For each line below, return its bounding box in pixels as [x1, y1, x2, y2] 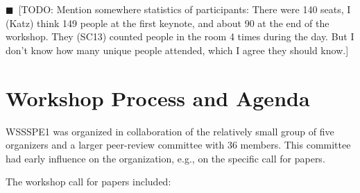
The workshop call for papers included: [6, 174, 171, 189]
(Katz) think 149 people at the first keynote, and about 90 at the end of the [6, 15, 329, 30]
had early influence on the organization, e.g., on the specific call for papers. [6, 151, 325, 165]
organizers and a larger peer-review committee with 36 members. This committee [6, 137, 351, 152]
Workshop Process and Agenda [6, 83, 310, 112]
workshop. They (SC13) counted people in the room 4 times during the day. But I [6, 29, 354, 44]
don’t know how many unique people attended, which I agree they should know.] [6, 42, 349, 57]
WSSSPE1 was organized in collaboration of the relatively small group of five [6, 124, 334, 138]
